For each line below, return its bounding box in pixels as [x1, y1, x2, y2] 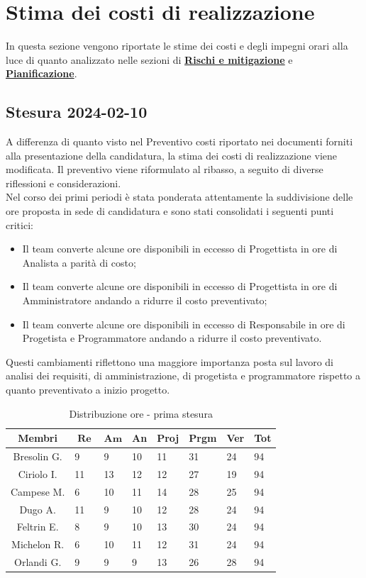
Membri [18, 430, 57, 445]
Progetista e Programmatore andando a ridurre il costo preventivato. [22, 330, 322, 345]
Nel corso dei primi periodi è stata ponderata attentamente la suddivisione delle [6, 189, 353, 204]
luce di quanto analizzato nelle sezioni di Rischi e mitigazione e [6, 52, 293, 67]
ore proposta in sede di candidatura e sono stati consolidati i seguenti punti [6, 204, 334, 218]
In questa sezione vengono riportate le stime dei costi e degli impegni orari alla [6, 38, 348, 53]
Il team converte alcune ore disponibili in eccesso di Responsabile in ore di [22, 316, 345, 331]
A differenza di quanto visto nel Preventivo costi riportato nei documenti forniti [6, 134, 353, 149]
